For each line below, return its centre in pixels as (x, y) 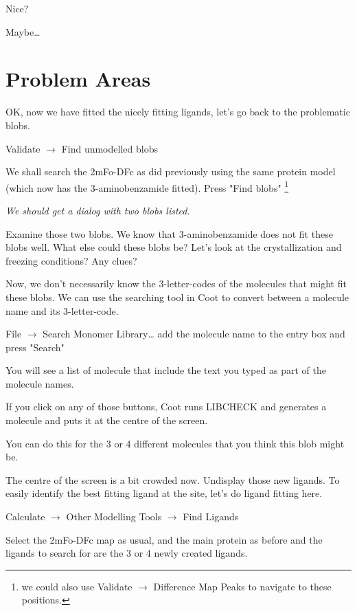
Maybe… (23, 31)
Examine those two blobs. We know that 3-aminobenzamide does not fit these (169, 233)
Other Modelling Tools (114, 516)
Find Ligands (211, 516)
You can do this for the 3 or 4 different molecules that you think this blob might (175, 443)
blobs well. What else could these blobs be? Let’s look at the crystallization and (174, 247)
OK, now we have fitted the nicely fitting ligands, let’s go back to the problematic (178, 112)
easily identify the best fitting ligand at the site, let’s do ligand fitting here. (164, 493)
